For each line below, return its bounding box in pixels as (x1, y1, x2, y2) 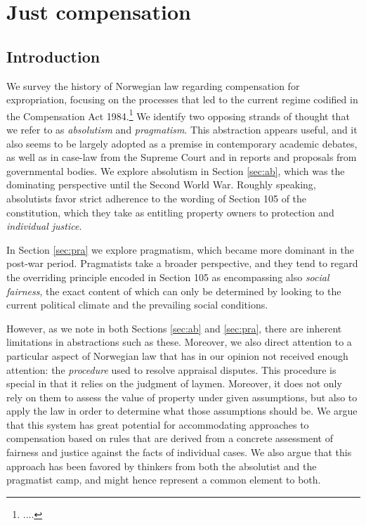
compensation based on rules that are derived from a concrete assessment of (6, 431, 334, 446)
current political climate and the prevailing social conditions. (6, 297, 268, 312)
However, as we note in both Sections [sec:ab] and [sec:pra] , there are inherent (6, 320, 342, 335)
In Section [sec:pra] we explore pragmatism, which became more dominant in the (6, 242, 354, 257)
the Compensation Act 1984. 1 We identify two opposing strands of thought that (6, 106, 350, 123)
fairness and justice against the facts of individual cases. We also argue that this (6, 445, 352, 460)
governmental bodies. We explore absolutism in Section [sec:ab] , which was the (6, 163, 345, 178)
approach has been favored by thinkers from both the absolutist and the (6, 458, 317, 473)
